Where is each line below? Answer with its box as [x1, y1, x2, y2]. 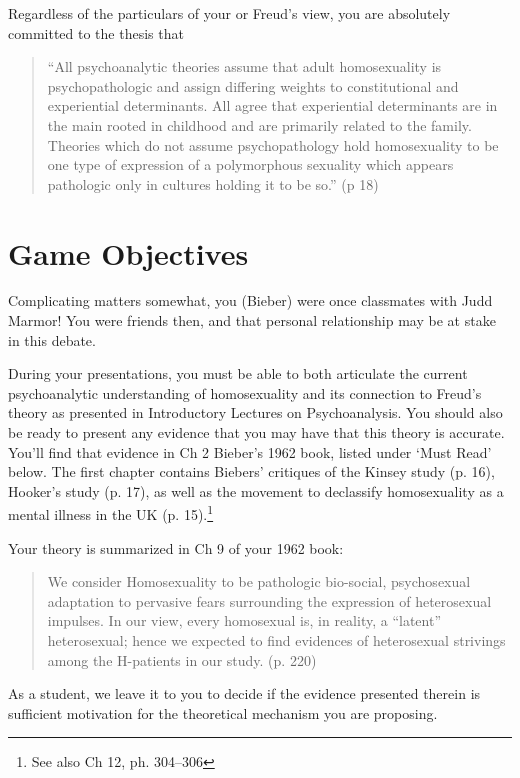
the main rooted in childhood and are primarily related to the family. [47, 114, 472, 135]
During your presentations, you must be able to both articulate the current [8, 363, 468, 384]
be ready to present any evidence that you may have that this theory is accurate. [8, 422, 505, 443]
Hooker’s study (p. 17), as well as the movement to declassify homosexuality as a [8, 480, 504, 501]
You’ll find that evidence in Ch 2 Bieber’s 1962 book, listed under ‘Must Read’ [8, 441, 492, 462]
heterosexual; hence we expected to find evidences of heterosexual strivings [47, 630, 506, 651]
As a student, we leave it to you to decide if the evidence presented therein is [8, 683, 481, 704]
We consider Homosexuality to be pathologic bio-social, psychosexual [47, 571, 471, 592]
